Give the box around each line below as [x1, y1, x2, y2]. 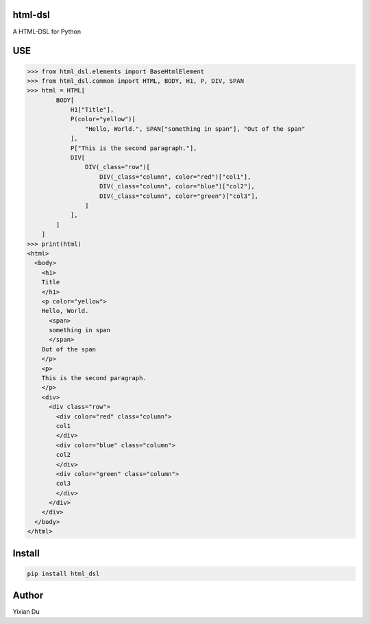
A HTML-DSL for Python [12, 27, 82, 36]
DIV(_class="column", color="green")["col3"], [99, 192, 259, 200]
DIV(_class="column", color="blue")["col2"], [99, 182, 255, 190]
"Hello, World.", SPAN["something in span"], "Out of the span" [84, 125, 306, 133]
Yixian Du [12, 608, 40, 616]
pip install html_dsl [27, 569, 100, 577]
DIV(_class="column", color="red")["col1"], [99, 173, 251, 181]
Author [12, 590, 44, 601]
